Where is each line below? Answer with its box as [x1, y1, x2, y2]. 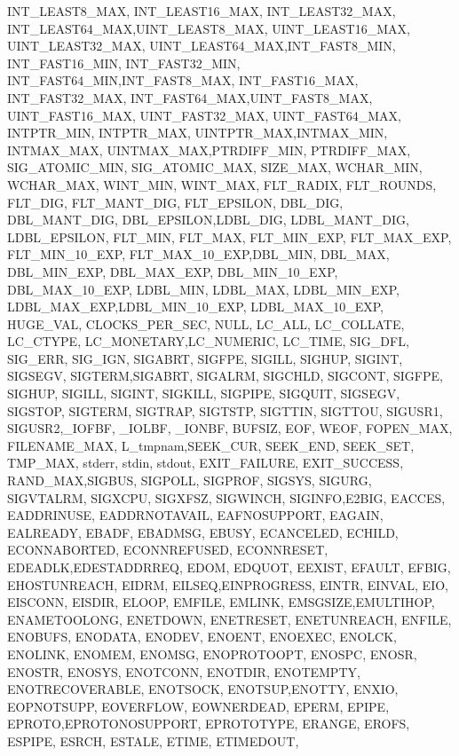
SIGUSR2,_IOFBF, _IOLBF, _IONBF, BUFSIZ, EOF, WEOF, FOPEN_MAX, [7, 419, 453, 437]
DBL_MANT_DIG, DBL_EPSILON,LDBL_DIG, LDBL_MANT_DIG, [7, 210, 409, 229]
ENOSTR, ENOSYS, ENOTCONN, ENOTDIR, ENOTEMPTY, [7, 662, 360, 681]
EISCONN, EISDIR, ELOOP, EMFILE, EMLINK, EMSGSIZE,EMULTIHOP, [7, 593, 435, 611]
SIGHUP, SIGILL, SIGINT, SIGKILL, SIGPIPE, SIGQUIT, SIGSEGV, [7, 384, 400, 403]
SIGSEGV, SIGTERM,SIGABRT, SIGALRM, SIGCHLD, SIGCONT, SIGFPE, [7, 366, 443, 385]
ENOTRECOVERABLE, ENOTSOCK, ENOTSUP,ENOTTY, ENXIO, [7, 680, 399, 698]
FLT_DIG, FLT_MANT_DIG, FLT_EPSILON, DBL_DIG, [7, 193, 344, 211]
